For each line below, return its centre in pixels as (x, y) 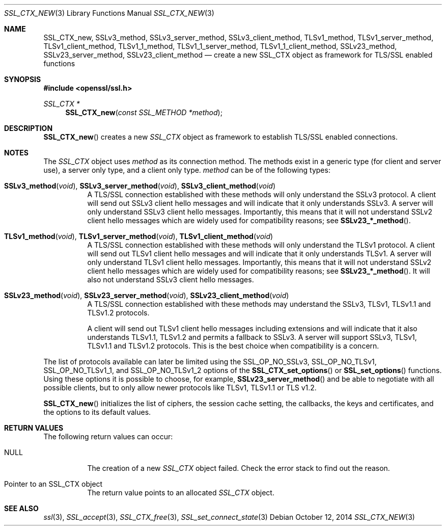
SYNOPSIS (23, 79)
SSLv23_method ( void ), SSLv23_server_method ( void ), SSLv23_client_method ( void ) (147, 295)
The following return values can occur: (108, 436)
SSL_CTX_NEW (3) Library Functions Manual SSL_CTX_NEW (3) (109, 13)
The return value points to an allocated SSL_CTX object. (181, 493)
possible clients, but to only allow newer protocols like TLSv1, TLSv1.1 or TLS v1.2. (180, 388)
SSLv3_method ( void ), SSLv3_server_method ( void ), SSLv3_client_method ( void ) (140, 186)
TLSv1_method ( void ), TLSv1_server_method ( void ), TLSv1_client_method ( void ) (139, 236)
